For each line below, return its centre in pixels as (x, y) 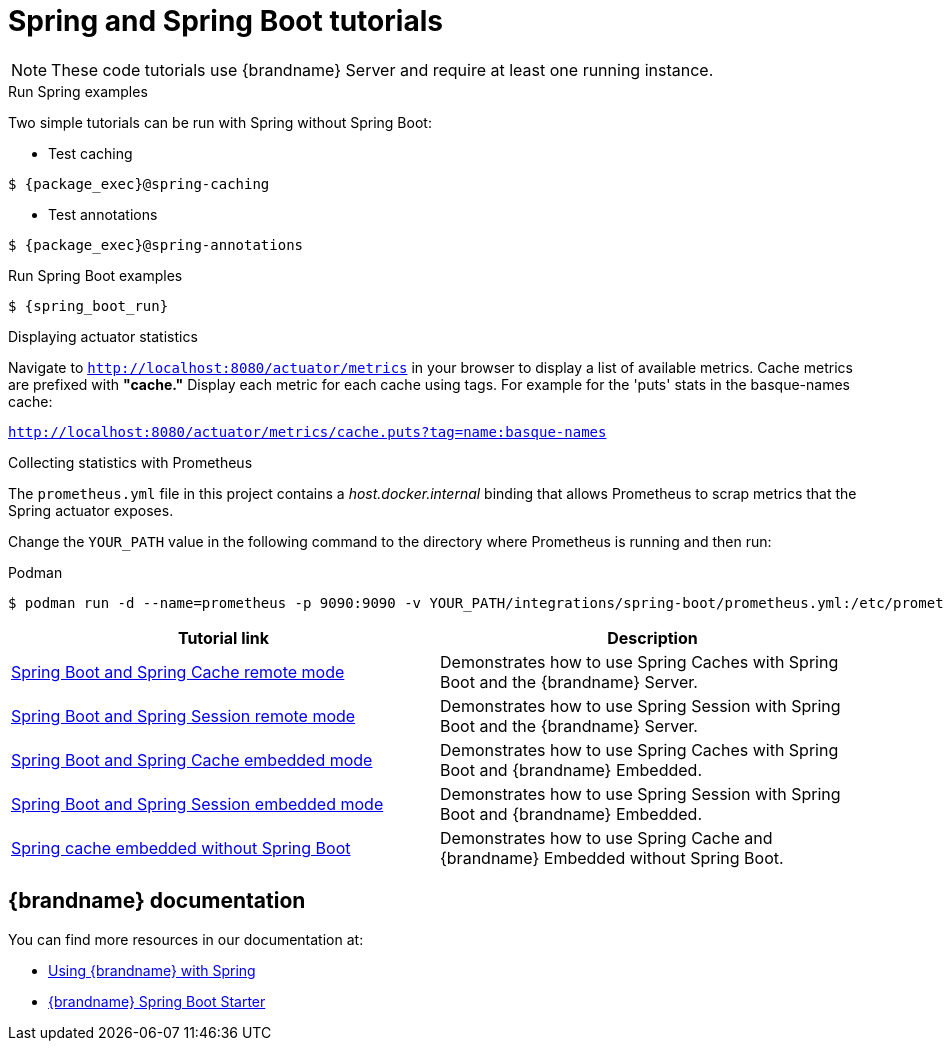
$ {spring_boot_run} (88, 305)
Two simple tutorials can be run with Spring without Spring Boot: (220, 122)
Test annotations (103, 214)
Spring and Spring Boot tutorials (225, 21)
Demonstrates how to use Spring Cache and (606, 837)
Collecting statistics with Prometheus (130, 462)
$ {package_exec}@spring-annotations (156, 244)
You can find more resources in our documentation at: (186, 939)
